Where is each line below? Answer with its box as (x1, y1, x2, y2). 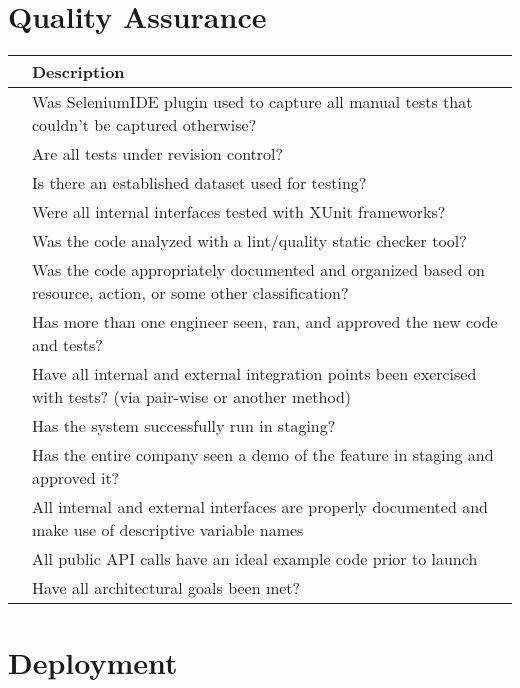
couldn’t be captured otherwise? (32, 113, 257, 137)
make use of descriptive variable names (32, 518, 304, 542)
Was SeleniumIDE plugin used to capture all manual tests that (32, 90, 473, 114)
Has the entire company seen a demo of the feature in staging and (32, 443, 494, 467)
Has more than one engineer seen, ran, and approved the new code (32, 310, 498, 334)
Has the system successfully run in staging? (32, 414, 336, 438)
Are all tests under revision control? (32, 142, 284, 166)
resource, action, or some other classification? (32, 281, 349, 305)
